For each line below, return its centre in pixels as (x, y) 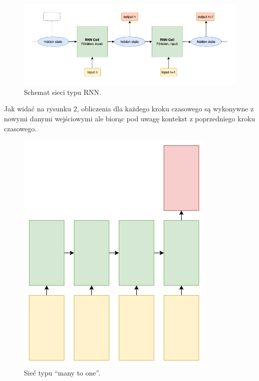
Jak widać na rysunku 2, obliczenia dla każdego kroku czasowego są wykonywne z (129, 109)
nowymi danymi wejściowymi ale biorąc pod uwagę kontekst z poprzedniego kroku (130, 118)
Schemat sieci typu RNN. (63, 92)
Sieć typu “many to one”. (62, 372)
